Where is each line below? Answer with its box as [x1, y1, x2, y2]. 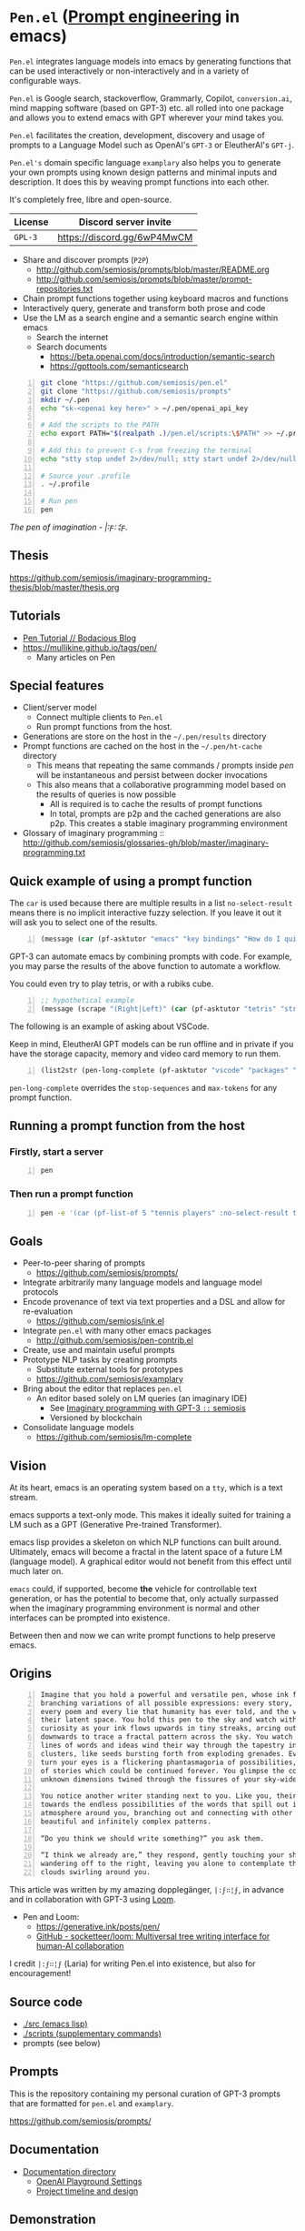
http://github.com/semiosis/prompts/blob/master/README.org [35, 264, 270, 275]
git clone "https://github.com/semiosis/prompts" [40, 387, 232, 396]
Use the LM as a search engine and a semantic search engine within [22, 312, 279, 323]
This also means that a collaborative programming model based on [35, 780, 286, 791]
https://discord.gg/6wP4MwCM [57, 230, 193, 243]
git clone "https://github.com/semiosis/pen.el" [40, 378, 229, 388]
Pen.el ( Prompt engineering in [9, 6, 241, 27]
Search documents [35, 341, 107, 352]
